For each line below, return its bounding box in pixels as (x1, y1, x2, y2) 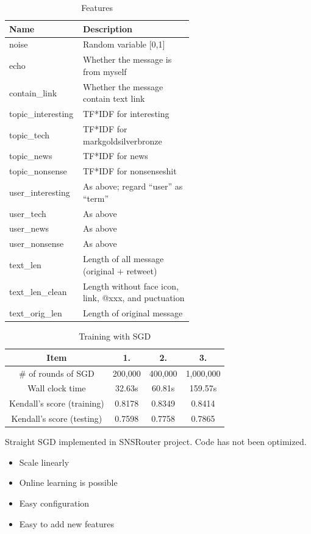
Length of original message (82, 306, 183, 319)
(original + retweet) (82, 264, 157, 277)
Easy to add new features (19, 517, 114, 530)
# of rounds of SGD (19, 366, 95, 379)
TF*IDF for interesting (82, 107, 170, 120)
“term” (82, 191, 109, 204)
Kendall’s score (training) (9, 397, 104, 410)
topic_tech (9, 128, 50, 141)
